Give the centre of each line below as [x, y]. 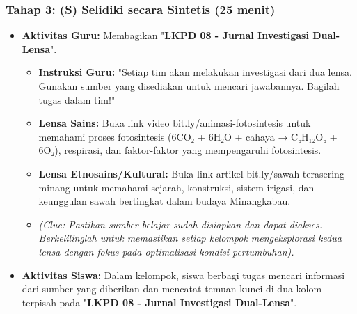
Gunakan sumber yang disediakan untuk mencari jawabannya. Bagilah [189, 86]
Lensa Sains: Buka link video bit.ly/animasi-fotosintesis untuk [175, 123]
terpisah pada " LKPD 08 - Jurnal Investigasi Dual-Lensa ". [159, 302]
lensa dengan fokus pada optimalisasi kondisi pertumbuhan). [166, 251]
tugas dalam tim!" [77, 99]
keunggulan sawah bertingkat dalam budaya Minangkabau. [165, 201]
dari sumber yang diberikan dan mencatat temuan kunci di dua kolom [172, 289]
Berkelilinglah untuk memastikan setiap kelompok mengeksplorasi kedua [190, 238]
